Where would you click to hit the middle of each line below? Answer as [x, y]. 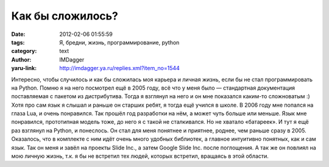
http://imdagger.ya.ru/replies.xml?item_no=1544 [119, 68]
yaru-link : [24, 68]
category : [24, 51]
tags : [18, 42]
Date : [18, 34]
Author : [21, 59]
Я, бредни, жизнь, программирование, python [119, 42]
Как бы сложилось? [65, 16]
